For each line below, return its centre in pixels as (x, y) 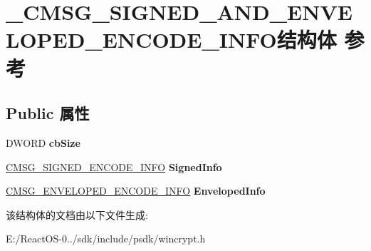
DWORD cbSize (43, 142)
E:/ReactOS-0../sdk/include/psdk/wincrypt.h (106, 239)
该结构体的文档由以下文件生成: (77, 214)
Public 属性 (48, 113)
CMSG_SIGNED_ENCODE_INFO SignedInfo (114, 167)
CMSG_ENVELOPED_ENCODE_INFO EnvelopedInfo (136, 191)
